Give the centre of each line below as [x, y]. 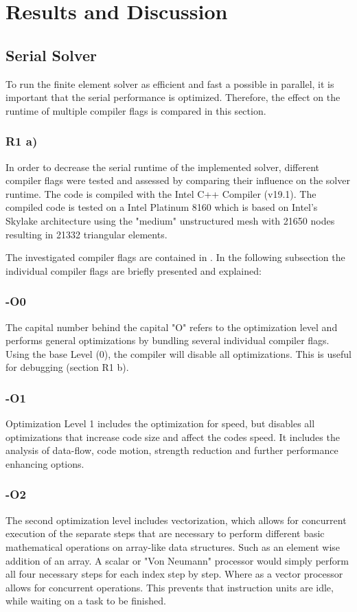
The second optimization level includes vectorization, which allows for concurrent [176, 520]
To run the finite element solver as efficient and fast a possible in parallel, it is [170, 83]
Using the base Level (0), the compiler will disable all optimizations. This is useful [178, 353]
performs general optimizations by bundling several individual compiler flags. [168, 340]
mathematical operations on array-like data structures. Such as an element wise [173, 546]
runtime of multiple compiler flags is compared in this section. [136, 110]
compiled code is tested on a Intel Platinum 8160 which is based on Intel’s [162, 207]
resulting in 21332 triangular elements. [87, 234]
